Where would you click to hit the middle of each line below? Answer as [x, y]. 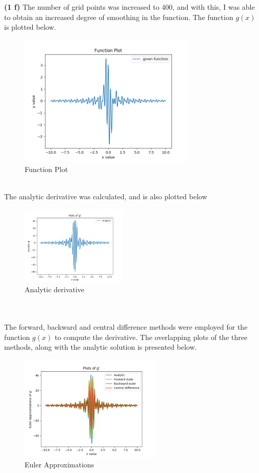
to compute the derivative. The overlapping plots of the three [151, 337]
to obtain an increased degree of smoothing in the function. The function [119, 17]
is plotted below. [30, 27]
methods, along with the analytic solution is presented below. [101, 347]
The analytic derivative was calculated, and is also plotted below [106, 196]
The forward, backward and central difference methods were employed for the [126, 327]
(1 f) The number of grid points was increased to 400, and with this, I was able [129, 7]
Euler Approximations [59, 465]
